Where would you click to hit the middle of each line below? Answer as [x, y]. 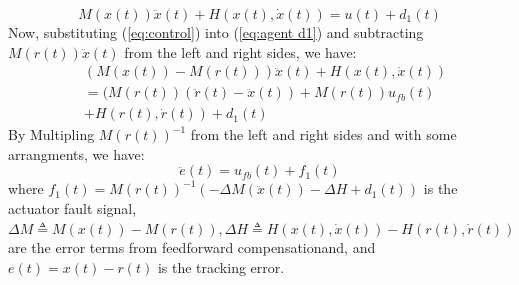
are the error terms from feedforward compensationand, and [192, 247]
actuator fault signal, [72, 208]
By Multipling [51, 134]
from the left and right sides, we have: [240, 51]
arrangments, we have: [76, 153]
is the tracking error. [221, 266]
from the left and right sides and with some [323, 134]
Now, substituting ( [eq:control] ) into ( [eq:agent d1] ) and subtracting [216, 32]
